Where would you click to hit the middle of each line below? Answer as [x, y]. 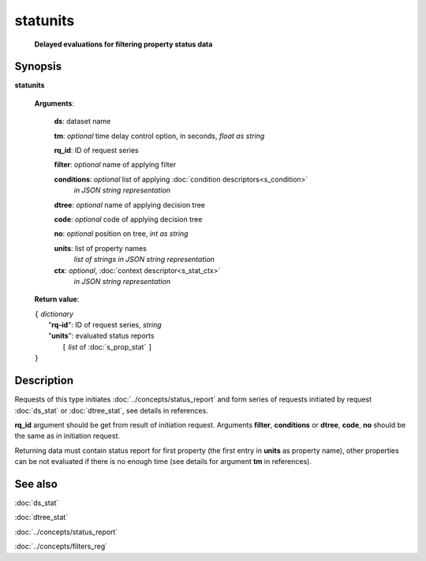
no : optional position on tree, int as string [121, 234]
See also [36, 484]
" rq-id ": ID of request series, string [105, 325]
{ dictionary [54, 314]
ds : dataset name [82, 122]
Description [44, 381]
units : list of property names [101, 248]
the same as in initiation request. [67, 436]
